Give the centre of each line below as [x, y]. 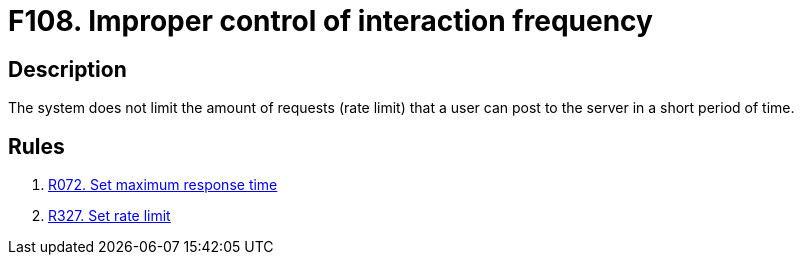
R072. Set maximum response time [163, 185]
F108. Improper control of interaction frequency [330, 21]
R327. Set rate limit [109, 216]
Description [67, 69]
